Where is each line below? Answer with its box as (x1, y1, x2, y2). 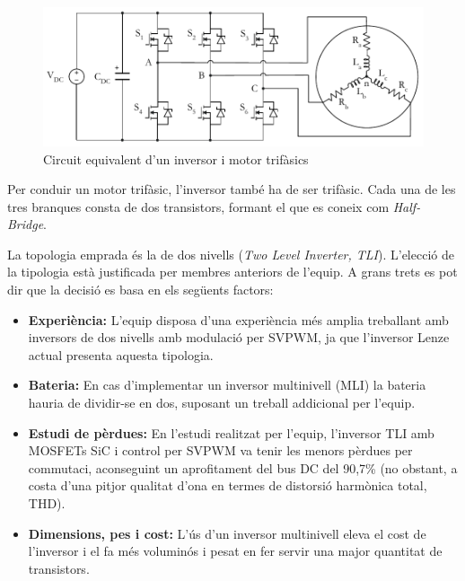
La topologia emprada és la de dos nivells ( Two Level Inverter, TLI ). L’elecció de (7, 244, 454, 263)
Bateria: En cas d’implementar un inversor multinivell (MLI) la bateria (28, 375, 426, 394)
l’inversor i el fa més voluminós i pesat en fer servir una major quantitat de (28, 541, 443, 560)
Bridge (7, 215, 44, 233)
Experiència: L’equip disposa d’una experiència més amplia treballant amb (28, 310, 449, 329)
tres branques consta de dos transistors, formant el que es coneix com (7, 197, 390, 216)
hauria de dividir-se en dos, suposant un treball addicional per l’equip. (28, 393, 416, 412)
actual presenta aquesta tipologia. (28, 345, 214, 364)
